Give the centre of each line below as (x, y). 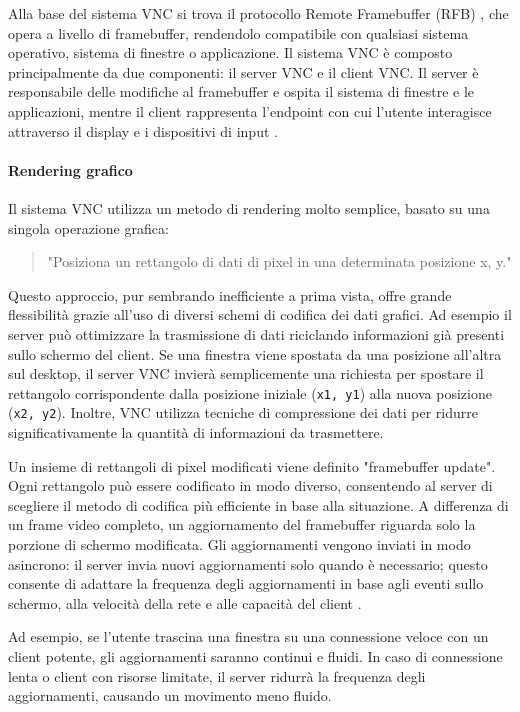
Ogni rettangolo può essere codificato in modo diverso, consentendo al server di (250, 485)
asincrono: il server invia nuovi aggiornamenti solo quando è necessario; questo (248, 563)
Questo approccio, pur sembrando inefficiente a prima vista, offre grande (230, 294)
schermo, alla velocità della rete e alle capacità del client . (185, 602)
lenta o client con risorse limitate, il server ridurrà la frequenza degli (217, 675)
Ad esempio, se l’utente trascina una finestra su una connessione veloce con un (248, 636)
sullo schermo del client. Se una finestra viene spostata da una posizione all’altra (255, 353)
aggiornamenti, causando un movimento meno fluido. (170, 695)
